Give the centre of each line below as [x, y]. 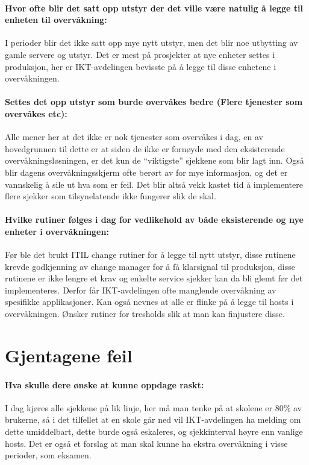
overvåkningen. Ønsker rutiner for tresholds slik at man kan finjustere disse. [145, 314]
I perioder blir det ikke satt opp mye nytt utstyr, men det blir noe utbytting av [151, 43]
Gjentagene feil [69, 355]
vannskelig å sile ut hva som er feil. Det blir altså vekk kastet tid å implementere [154, 184]
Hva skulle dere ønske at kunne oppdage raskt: [105, 384]
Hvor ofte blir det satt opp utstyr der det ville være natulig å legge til [154, 8]
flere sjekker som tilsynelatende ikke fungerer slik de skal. [111, 196]
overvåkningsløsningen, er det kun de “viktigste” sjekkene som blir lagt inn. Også [154, 160]
